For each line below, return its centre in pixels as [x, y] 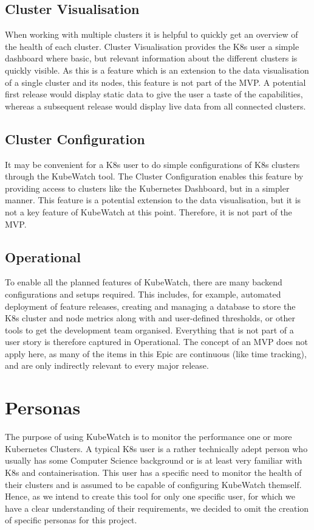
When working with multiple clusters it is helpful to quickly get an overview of [152, 34]
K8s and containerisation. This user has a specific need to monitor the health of [153, 472]
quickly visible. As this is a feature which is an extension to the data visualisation [157, 70]
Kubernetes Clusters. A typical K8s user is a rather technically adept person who [156, 448]
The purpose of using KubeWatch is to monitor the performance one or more [148, 437]
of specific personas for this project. [71, 520]
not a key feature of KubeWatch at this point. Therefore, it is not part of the [148, 211]
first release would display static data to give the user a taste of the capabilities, [154, 94]
